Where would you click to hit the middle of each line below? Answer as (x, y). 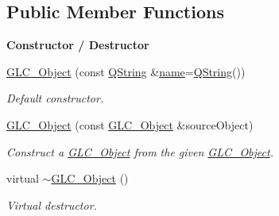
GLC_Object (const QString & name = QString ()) (126, 71)
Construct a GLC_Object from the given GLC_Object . (140, 151)
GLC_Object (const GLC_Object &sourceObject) (130, 124)
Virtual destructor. (52, 204)
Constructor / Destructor (78, 45)
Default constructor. (55, 98)
